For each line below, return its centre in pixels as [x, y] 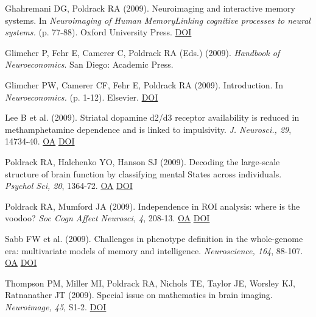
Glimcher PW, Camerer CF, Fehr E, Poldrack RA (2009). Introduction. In [144, 84]
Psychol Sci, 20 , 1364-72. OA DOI [69, 186]
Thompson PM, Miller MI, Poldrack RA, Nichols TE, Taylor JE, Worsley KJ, [150, 283]
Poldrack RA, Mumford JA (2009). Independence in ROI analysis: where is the [153, 206]
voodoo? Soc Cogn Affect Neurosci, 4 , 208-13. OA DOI [107, 218]
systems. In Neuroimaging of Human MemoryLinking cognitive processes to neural [158, 20]
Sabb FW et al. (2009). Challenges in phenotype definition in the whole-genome [154, 238]
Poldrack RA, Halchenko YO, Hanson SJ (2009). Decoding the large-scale [142, 161]
